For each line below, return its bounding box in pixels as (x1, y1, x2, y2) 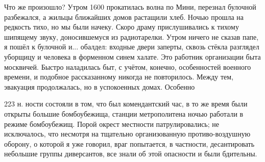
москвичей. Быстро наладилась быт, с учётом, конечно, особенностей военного (4, 61, 251, 72)
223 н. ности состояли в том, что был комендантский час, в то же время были (4, 98, 248, 109)
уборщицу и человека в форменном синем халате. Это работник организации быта (4, 51, 261, 62)
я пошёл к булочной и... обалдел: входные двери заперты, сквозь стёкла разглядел (4, 41, 259, 52)
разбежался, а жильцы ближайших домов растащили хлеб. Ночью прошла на (4, 11, 244, 22)
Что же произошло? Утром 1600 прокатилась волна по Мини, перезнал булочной (4, 2, 256, 12)
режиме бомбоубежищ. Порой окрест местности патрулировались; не (4, 118, 220, 129)
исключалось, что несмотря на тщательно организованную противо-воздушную (4, 128, 251, 139)
